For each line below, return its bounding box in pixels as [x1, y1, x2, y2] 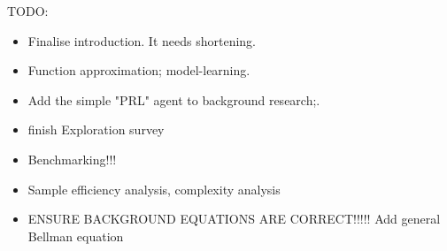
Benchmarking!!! [27, 149, 117, 168]
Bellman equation [27, 226, 124, 245]
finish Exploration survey [27, 120, 165, 139]
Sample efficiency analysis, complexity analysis [27, 179, 281, 198]
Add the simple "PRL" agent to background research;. [27, 90, 320, 109]
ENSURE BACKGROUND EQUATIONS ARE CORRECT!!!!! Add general [27, 209, 441, 228]
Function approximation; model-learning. [27, 61, 250, 80]
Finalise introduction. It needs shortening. [27, 31, 257, 49]
